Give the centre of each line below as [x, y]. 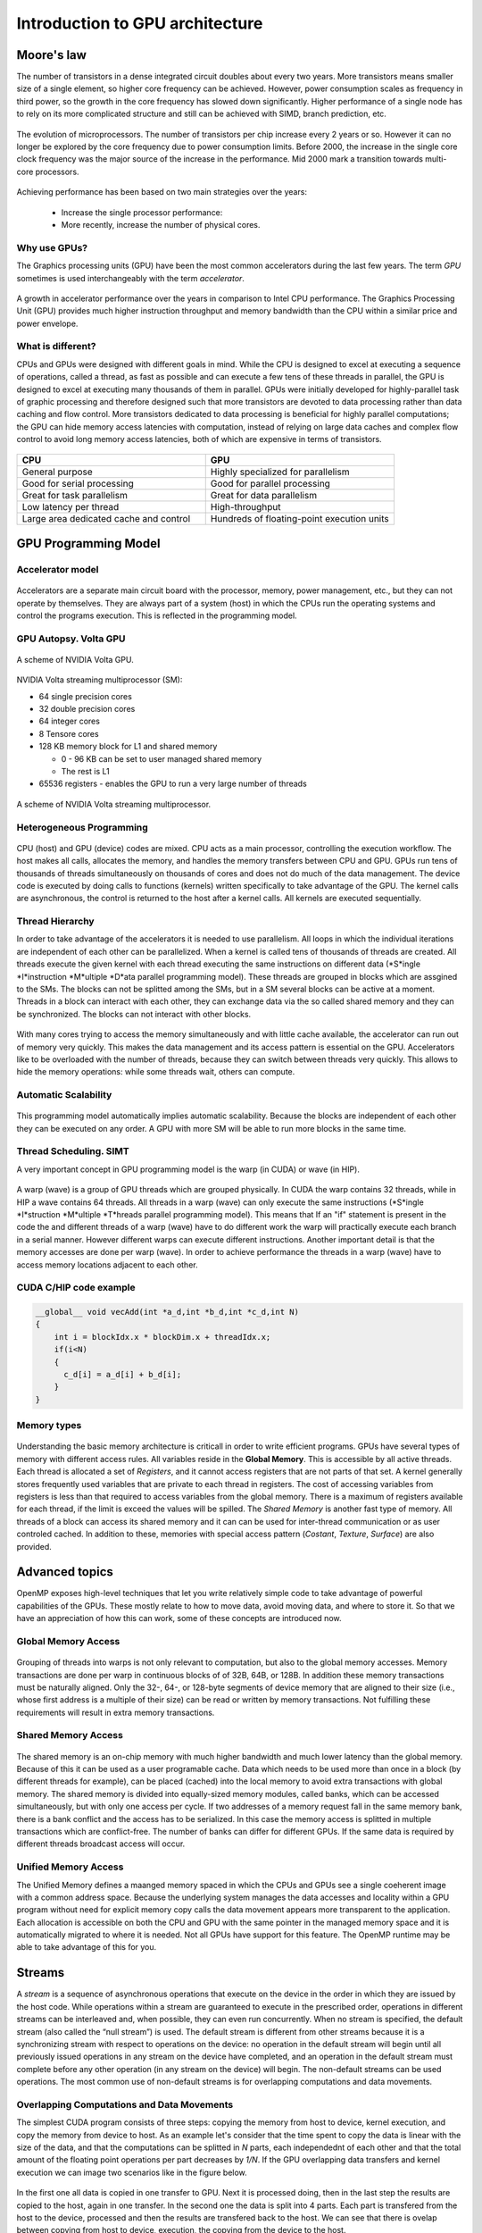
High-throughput [245, 506]
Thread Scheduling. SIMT [73, 1151]
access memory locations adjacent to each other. [107, 1265]
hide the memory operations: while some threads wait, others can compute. [156, 1072]
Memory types [49, 1426]
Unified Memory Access [70, 1867]
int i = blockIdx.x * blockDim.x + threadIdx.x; [162, 1337]
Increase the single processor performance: [142, 212]
